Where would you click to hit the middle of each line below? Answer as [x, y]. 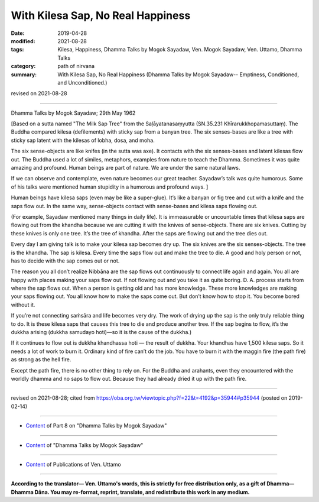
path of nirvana [76, 66]
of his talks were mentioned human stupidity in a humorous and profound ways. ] [110, 187]
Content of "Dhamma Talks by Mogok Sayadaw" [84, 445]
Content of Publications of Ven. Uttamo [73, 464]
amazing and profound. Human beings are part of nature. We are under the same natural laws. [126, 168]
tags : [17, 50]
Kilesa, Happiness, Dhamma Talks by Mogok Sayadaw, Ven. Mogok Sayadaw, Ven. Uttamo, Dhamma [180, 50]
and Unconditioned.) [82, 82]
